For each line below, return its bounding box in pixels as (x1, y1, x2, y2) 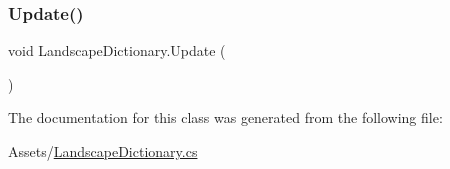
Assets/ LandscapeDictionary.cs (8, 141, 198, 161)
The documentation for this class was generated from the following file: (8, 107, 443, 128)
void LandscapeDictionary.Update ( (8, 40, 226, 61)
